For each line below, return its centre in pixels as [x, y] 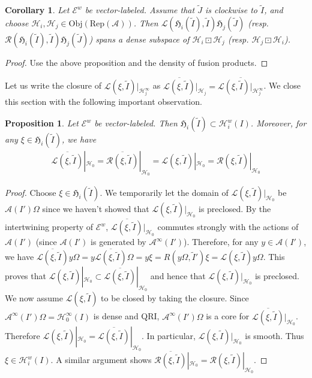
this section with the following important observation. [103, 102]
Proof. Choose [31, 193]
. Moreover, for [278, 123]
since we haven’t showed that [96, 209]
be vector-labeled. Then [136, 123]
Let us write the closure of [53, 85]
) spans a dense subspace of [139, 39]
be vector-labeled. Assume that [140, 10]
